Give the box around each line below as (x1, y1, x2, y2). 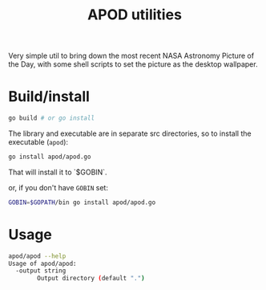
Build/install (8, 88, 91, 106)
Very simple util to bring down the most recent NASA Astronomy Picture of (8, 51, 255, 61)
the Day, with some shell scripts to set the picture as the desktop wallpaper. (8, 59, 258, 69)
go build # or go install (8, 114, 95, 122)
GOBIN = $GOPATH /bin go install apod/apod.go (8, 198, 156, 206)
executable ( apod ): (8, 137, 69, 146)
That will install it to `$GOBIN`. (8, 167, 107, 177)
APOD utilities (87, 6, 183, 24)
